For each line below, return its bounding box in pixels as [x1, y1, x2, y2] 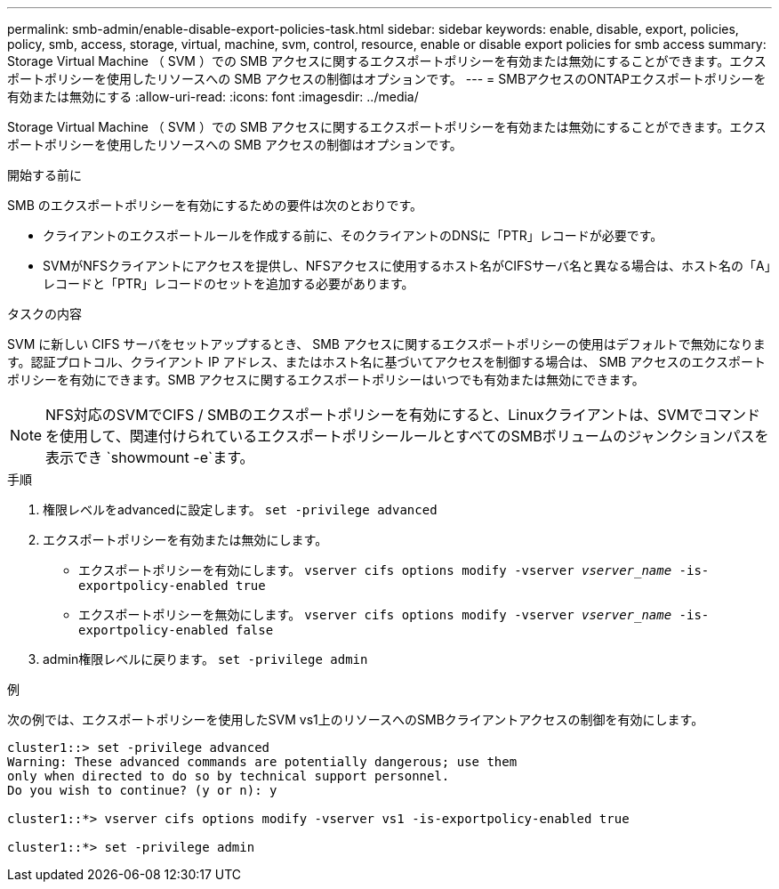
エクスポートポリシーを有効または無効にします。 [43, 532, 328, 547]
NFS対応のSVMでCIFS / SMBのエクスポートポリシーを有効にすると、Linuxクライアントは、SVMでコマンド [45, 406, 760, 424]
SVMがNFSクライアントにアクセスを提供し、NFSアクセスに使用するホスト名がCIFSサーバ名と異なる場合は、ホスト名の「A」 [43, 258, 771, 273]
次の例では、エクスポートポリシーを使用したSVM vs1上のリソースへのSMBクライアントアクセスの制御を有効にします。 [7, 712, 704, 727]
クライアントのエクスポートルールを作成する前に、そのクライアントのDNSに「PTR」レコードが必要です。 [43, 228, 663, 243]
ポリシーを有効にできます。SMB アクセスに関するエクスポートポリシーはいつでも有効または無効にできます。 [7, 372, 645, 387]
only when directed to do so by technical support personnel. [7, 769, 450, 783]
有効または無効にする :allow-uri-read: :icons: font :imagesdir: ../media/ [7, 89, 419, 104]
